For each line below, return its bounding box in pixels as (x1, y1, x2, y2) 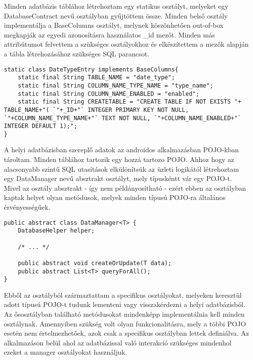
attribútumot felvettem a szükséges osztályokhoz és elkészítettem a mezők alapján (4, 39, 249, 49)
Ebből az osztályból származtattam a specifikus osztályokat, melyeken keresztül (4, 289, 242, 300)
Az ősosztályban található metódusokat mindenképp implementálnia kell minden (4, 309, 245, 319)
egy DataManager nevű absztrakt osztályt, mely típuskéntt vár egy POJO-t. (4, 173, 232, 183)
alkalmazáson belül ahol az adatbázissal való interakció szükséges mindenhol (4, 337, 232, 347)
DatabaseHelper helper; (18, 227, 95, 234)
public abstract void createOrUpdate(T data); (18, 259, 172, 267)
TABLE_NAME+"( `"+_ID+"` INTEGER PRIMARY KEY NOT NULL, (4, 106, 189, 113)
